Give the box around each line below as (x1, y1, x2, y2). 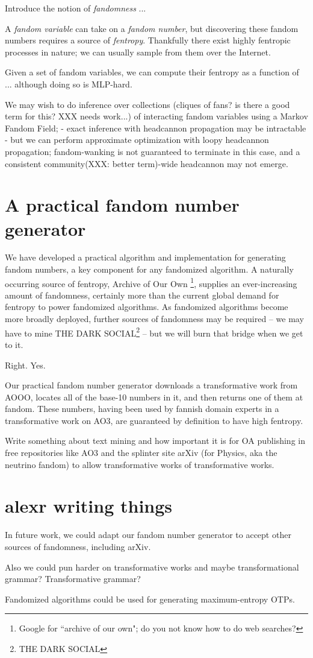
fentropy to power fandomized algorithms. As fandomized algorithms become (5, 300, 288, 313)
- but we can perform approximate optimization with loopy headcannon (5, 133, 269, 146)
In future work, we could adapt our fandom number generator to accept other (5, 528, 291, 541)
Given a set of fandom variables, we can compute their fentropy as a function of (5, 66, 299, 78)
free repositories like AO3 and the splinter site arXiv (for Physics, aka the (5, 446, 277, 459)
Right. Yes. (5, 358, 46, 371)
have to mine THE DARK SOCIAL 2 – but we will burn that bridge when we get (5, 324, 303, 339)
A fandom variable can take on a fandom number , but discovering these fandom (5, 22, 299, 34)
